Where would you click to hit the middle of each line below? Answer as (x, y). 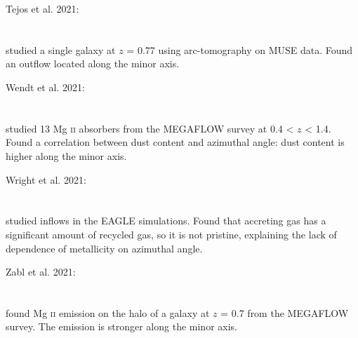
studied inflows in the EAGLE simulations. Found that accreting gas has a (166, 221)
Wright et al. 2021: (46, 179)
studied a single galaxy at (61, 49)
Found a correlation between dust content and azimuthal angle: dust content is (175, 142)
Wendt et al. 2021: (45, 87)
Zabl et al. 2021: (41, 272)
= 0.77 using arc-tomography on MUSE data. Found (240, 49)
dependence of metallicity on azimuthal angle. (104, 248)
